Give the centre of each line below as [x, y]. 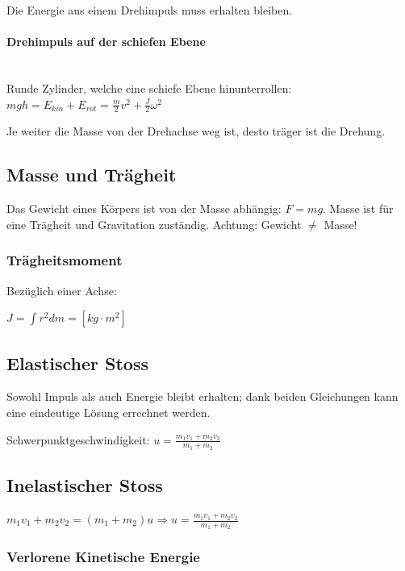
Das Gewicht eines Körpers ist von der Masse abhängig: [144, 208]
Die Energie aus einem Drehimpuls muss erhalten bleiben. [150, 10]
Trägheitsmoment [65, 260]
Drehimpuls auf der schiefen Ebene [106, 42]
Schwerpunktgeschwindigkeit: [78, 439]
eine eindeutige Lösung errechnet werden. [109, 412]
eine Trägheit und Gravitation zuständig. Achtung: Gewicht [154, 224]
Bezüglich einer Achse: [62, 290]
